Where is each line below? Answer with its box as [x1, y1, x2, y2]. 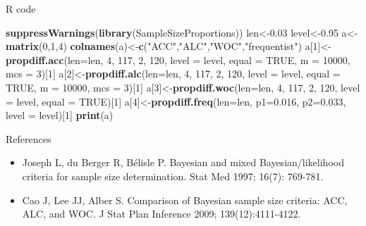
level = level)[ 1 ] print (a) [6, 108, 114, 123]
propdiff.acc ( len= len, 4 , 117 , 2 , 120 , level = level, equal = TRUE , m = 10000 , [6, 52, 350, 67]
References [6, 131, 51, 146]
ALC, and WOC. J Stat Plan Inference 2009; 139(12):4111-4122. [22, 206, 301, 221]
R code [6, 1, 36, 15]
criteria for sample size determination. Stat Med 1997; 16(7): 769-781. [22, 168, 324, 183]
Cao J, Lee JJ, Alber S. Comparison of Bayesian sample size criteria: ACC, [22, 192, 348, 207]
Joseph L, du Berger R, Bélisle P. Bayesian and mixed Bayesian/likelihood [22, 155, 344, 170]
